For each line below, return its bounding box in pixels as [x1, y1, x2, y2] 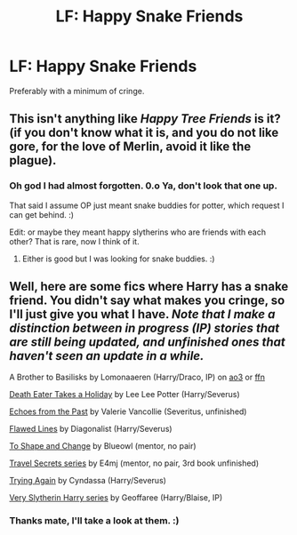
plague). [9, 153, 57, 168]
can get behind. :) [9, 209, 74, 220]
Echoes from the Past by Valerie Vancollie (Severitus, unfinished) [9, 406, 247, 417]
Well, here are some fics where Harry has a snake [9, 279, 289, 294]
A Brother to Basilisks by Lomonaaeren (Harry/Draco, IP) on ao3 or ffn [9, 371, 265, 383]
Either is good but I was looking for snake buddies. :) [21, 253, 215, 264]
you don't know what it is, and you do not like [23, 125, 279, 140]
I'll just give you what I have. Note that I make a [9, 307, 276, 322]
